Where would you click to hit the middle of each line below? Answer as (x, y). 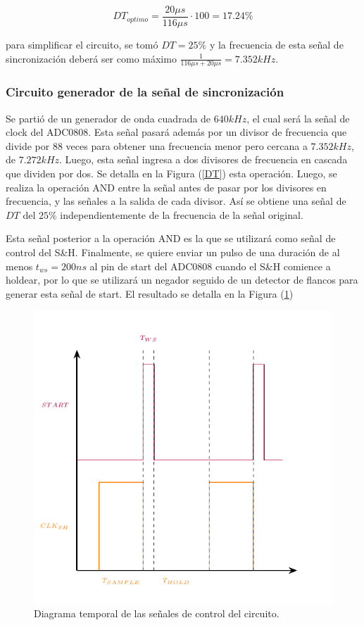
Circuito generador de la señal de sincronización (145, 92)
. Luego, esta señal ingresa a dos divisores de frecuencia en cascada (203, 159)
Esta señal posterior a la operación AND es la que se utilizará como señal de (171, 238)
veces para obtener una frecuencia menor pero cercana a (187, 145)
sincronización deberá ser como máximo (91, 58)
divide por (28, 145)
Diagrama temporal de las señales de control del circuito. (157, 613)
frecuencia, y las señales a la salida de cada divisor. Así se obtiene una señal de (176, 201)
